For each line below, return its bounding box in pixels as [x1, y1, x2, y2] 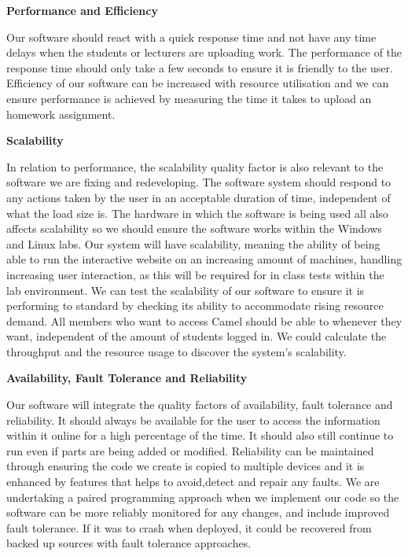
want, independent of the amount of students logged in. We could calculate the [6, 328, 387, 344]
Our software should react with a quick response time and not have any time [6, 28, 377, 45]
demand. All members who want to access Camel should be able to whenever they [6, 312, 402, 329]
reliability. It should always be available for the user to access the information [6, 411, 380, 428]
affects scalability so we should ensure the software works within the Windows [6, 220, 382, 237]
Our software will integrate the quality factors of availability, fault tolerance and [6, 396, 393, 413]
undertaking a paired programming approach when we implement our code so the [6, 488, 399, 505]
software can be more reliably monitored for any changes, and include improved [6, 504, 390, 521]
